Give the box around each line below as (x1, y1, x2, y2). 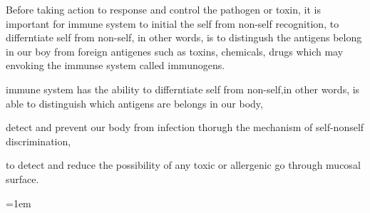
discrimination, (6, 133, 71, 148)
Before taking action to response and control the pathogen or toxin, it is (6, 2, 321, 16)
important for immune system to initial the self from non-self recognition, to (6, 16, 339, 31)
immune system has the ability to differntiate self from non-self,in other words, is (6, 81, 360, 96)
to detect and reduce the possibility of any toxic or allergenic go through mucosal (6, 157, 361, 172)
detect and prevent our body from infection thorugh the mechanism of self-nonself (6, 120, 364, 135)
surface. (6, 171, 39, 186)
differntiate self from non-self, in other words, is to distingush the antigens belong (6, 30, 362, 45)
